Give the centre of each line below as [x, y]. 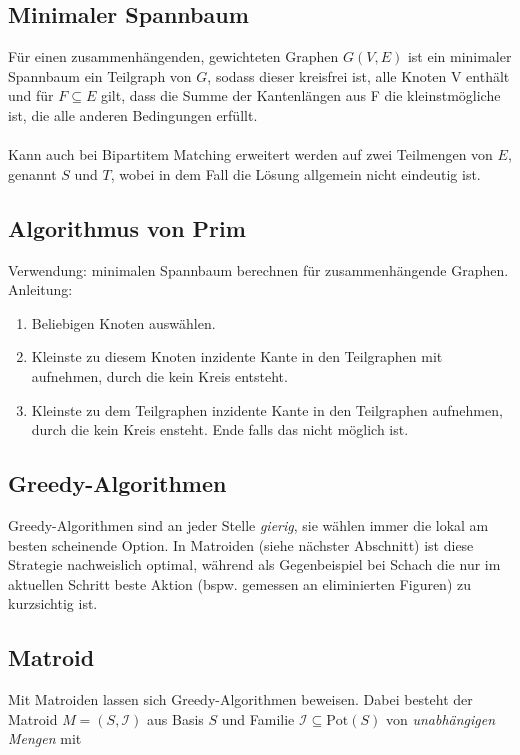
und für [31, 95]
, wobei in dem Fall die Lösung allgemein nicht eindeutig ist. [295, 173]
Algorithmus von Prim [127, 227]
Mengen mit [45, 738]
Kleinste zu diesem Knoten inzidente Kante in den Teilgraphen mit [237, 356]
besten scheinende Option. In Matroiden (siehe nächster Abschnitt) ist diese [241, 544]
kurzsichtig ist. [53, 603]
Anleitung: [40, 289]
